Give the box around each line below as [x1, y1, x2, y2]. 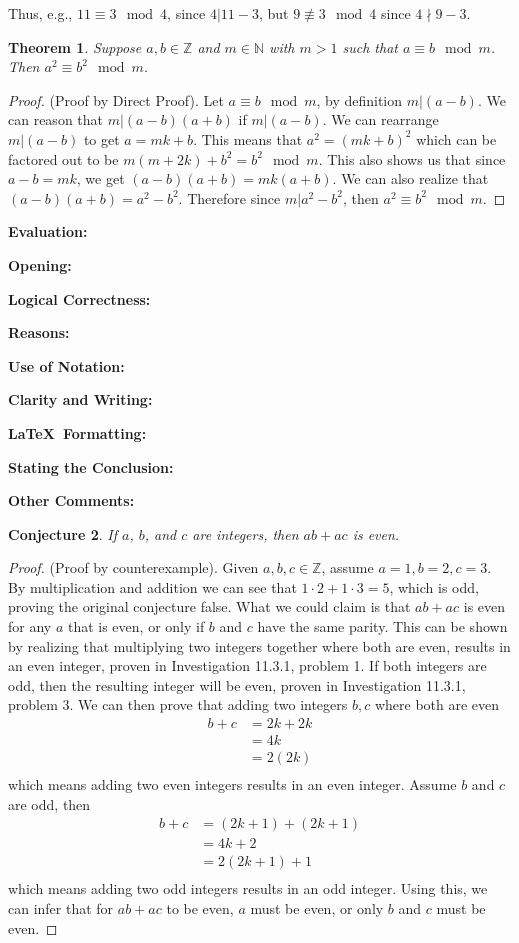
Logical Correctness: [8, 288, 151, 309]
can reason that [8, 109, 104, 130]
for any [8, 616, 52, 637]
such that [342, 36, 398, 57]
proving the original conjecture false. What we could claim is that [8, 596, 411, 617]
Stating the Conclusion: [8, 456, 174, 477]
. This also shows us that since [318, 148, 506, 169]
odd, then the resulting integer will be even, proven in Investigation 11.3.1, [8, 674, 466, 695]
